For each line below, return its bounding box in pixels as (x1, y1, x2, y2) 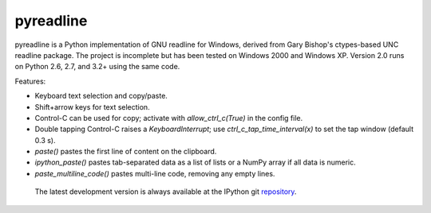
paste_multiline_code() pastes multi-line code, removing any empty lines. (34, 168, 275, 178)
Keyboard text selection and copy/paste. (34, 91, 168, 101)
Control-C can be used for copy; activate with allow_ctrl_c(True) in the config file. (34, 113, 303, 122)
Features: (14, 76, 46, 86)
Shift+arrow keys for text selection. (34, 102, 151, 111)
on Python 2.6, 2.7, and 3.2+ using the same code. (14, 62, 180, 72)
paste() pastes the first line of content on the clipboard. (34, 147, 217, 157)
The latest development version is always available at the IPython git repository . (34, 187, 297, 196)
